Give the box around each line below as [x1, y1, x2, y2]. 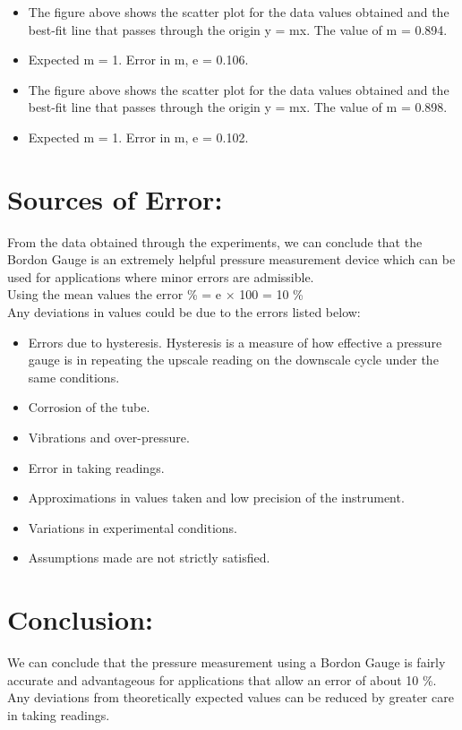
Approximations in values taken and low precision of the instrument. [28, 488, 405, 507]
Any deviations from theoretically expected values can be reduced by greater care [7, 688, 454, 707]
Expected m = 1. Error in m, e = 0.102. [28, 127, 249, 146]
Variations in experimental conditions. [28, 518, 238, 537]
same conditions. [28, 367, 120, 386]
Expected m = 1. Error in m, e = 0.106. [28, 50, 249, 69]
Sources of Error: [7, 180, 223, 217]
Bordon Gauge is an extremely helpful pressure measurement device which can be [7, 250, 456, 269]
